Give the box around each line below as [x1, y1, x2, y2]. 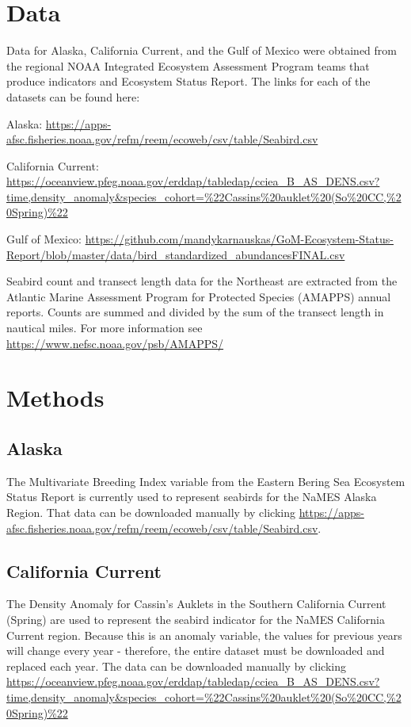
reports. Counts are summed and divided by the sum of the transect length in [6, 304, 384, 320]
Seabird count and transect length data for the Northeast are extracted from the [6, 273, 398, 289]
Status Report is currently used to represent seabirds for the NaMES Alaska [6, 488, 377, 505]
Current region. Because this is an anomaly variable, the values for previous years [6, 626, 402, 643]
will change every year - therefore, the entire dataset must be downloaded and [6, 642, 385, 659]
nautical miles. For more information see [6, 319, 203, 336]
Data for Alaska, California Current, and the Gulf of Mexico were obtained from [6, 42, 397, 59]
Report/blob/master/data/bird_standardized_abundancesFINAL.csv [6, 246, 345, 262]
